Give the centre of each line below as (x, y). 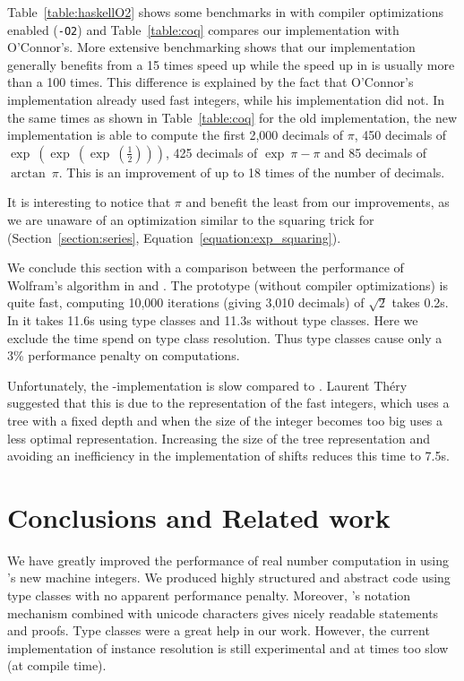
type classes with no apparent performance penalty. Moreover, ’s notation (209, 595)
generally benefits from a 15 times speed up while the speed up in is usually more (231, 64)
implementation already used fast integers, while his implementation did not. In (226, 100)
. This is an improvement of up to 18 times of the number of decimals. (252, 172)
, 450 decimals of (400, 135)
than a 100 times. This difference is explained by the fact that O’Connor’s (211, 82)
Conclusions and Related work (199, 517)
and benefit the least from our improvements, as (318, 202)
